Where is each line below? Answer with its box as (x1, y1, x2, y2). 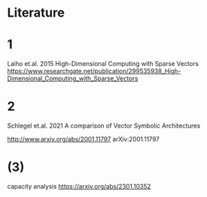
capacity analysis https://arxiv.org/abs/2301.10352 (7, 182, 151, 190)
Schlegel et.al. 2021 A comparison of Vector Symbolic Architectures (7, 121, 201, 130)
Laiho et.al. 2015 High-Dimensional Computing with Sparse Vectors (7, 60, 199, 68)
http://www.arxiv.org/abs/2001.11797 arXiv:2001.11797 (7, 135, 160, 144)
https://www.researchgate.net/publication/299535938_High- (7, 67, 181, 76)
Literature (7, 5, 65, 21)
